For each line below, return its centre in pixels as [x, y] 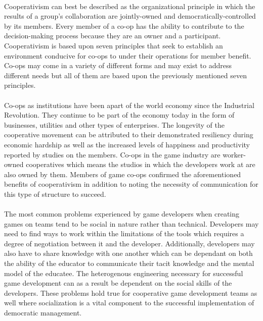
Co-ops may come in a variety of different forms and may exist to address [118, 65]
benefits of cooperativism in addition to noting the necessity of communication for [131, 184]
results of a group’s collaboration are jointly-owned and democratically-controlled [130, 16]
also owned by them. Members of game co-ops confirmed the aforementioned [123, 174]
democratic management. [43, 312]
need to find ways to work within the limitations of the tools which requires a [124, 233]
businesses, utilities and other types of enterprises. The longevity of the [114, 124]
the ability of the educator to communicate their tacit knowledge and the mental [129, 263]
